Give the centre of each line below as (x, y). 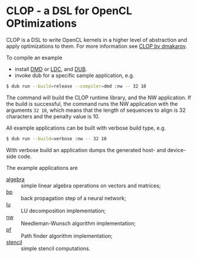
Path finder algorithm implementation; (67, 236)
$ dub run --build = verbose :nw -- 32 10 (57, 138)
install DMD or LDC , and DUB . (51, 69)
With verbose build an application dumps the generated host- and (86, 150)
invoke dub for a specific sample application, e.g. (74, 75)
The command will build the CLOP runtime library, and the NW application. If (99, 97)
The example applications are (42, 167)
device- (177, 150)
